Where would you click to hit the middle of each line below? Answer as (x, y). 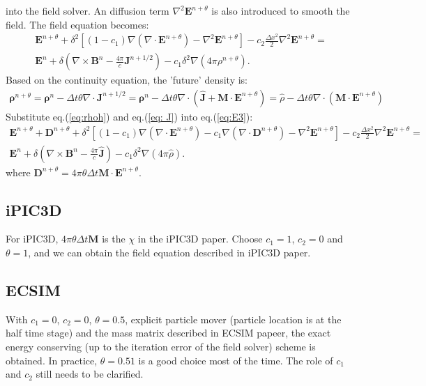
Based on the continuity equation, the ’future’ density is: (127, 80)
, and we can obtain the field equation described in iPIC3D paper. (169, 253)
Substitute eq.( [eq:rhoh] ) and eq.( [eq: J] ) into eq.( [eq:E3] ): (129, 116)
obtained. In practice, (52, 360)
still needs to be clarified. (90, 374)
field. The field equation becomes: (77, 24)
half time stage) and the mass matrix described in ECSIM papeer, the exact (168, 333)
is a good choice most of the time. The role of (236, 360)
